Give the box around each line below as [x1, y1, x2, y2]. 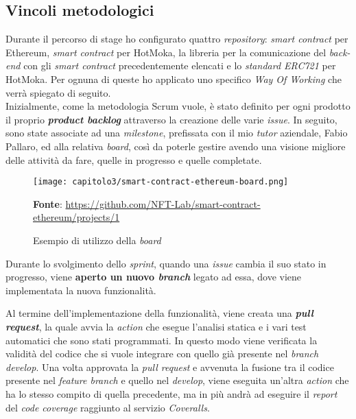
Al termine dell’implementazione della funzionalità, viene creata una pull [5, 306, 313, 320]
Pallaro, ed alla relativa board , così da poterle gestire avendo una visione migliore [5, 139, 346, 153]
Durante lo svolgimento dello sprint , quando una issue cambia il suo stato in [5, 256, 327, 270]
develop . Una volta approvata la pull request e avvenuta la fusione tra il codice [5, 359, 334, 374]
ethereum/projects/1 [33, 210, 120, 224]
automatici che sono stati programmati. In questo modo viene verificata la [5, 333, 318, 347]
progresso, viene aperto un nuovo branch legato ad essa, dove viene [5, 270, 302, 284]
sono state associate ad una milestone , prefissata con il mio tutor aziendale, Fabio [5, 125, 348, 140]
